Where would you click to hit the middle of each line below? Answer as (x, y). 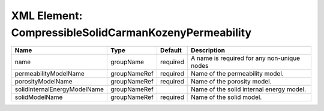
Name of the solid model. (226, 97)
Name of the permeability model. (238, 74)
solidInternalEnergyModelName (59, 89)
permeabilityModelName (50, 74)
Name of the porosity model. (231, 82)
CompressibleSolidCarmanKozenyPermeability (131, 32)
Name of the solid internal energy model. (248, 89)
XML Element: (47, 16)
